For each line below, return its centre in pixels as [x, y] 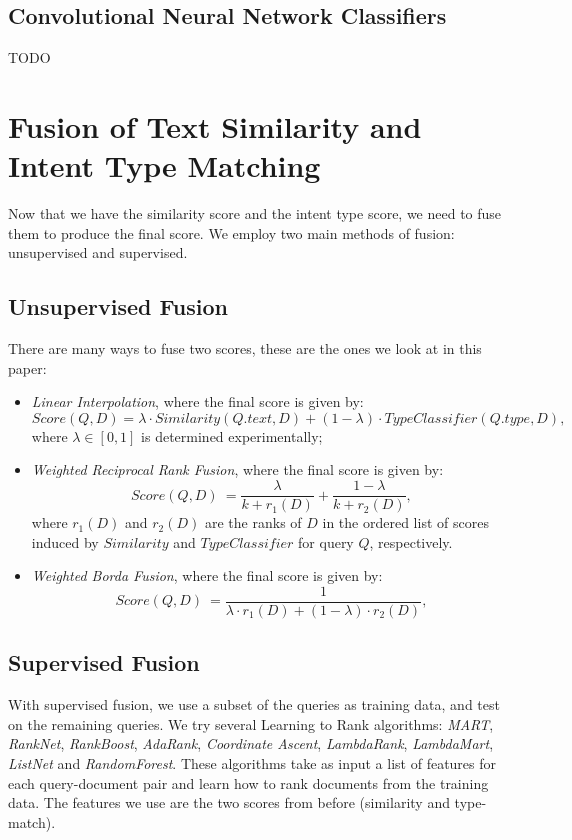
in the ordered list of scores [405, 522]
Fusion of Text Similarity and [215, 125]
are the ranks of [253, 522]
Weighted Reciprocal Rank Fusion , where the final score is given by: [237, 469]
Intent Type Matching [164, 165]
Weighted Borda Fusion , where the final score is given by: [207, 575]
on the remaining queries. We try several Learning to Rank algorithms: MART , [251, 723]
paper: [27, 367]
